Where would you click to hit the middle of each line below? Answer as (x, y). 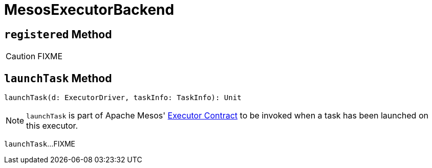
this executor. (52, 126)
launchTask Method (58, 78)
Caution (21, 56)
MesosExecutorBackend (89, 10)
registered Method (58, 34)
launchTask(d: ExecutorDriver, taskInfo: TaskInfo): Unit (123, 98)
